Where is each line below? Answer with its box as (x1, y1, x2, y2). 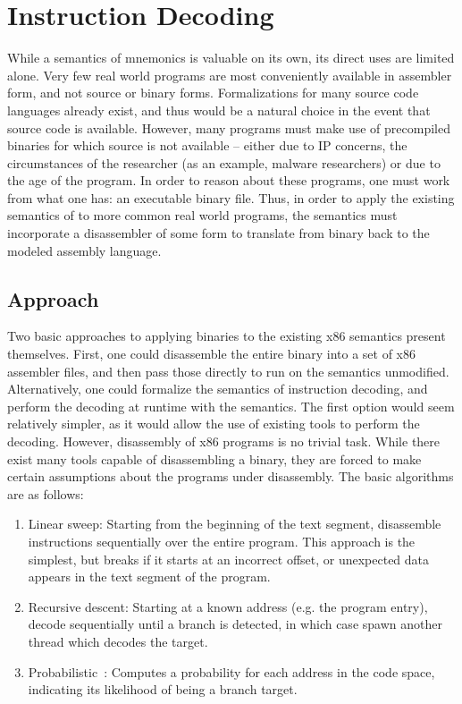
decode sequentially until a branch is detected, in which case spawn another (28, 615, 442, 633)
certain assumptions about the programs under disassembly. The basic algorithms (7, 467, 454, 486)
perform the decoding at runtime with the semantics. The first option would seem (7, 396, 455, 415)
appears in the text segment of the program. (28, 567, 271, 586)
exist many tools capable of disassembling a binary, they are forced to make (7, 449, 422, 468)
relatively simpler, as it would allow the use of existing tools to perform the (7, 414, 420, 433)
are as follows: (7, 484, 84, 503)
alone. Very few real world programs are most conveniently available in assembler (7, 65, 452, 84)
